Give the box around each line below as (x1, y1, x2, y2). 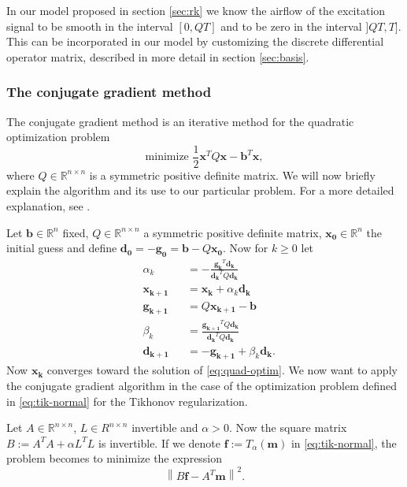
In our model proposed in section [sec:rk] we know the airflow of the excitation (6, 2, 386, 18)
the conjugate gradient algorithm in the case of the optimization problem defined (6, 377, 398, 393)
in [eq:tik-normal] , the (290, 434, 397, 451)
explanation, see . (6, 198, 91, 214)
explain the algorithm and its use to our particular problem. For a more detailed (6, 182, 394, 199)
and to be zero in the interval (220, 17, 362, 34)
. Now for (223, 240, 268, 256)
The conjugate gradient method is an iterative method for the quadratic (6, 113, 354, 129)
